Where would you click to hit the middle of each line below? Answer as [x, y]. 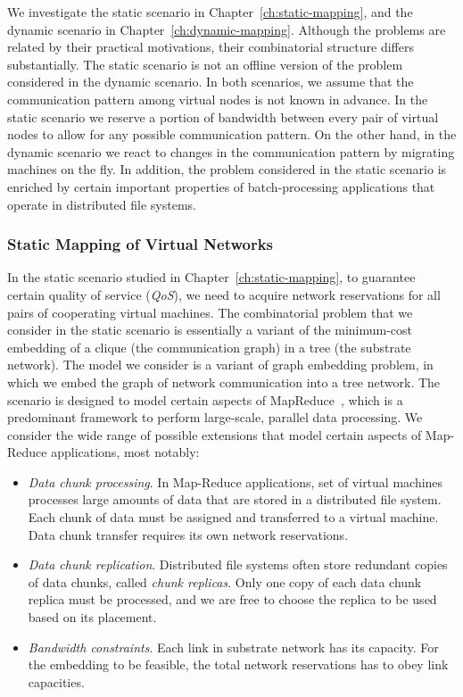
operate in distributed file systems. [102, 204]
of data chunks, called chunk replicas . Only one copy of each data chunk [225, 581]
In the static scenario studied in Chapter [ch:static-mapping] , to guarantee [211, 277]
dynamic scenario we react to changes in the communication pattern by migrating [231, 151]
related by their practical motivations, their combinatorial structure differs [211, 47]
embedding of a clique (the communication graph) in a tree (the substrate [209, 347]
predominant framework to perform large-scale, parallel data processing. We [215, 417]
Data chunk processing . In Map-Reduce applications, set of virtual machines [236, 481]
